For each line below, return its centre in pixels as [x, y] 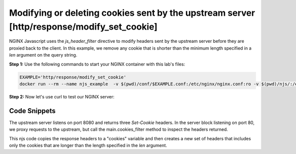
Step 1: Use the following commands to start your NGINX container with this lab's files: [97, 64]
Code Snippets [32, 111]
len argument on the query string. [43, 55]
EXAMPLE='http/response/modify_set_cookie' [73, 77]
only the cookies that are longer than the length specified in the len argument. [88, 145]
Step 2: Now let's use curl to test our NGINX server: [62, 96]
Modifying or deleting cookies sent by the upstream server [132, 13]
